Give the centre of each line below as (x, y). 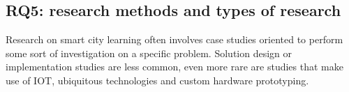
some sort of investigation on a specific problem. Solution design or (149, 53)
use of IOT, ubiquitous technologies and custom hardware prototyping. (157, 80)
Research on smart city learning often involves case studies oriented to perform (174, 39)
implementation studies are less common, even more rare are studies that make (174, 67)
